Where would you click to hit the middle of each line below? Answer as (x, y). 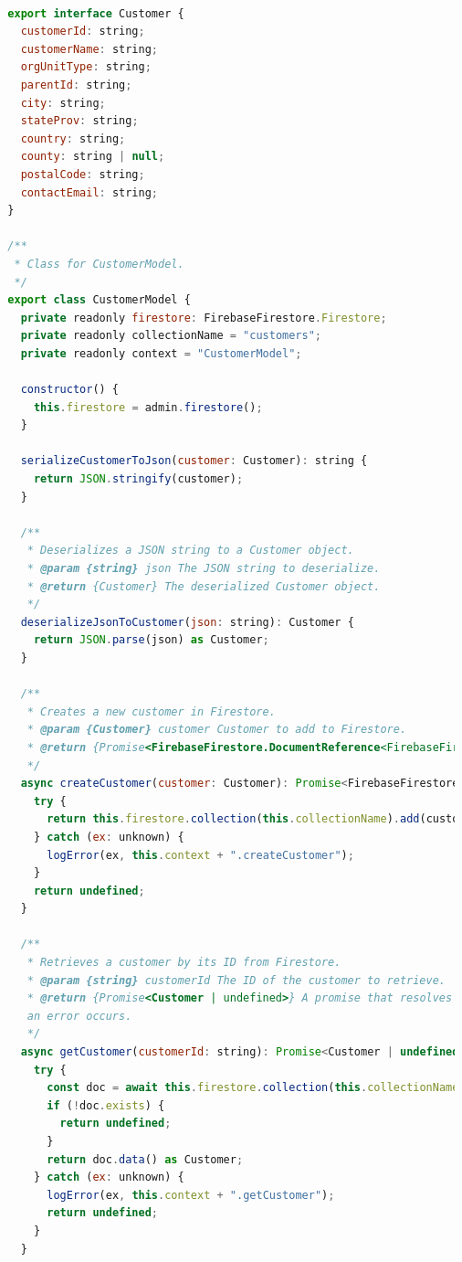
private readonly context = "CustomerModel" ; (161, 353)
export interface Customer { (96, 13)
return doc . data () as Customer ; (145, 1159)
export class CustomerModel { (99, 300)
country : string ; (73, 138)
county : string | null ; (93, 157)
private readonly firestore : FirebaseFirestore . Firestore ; (204, 318)
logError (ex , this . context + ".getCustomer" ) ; (191, 1195)
